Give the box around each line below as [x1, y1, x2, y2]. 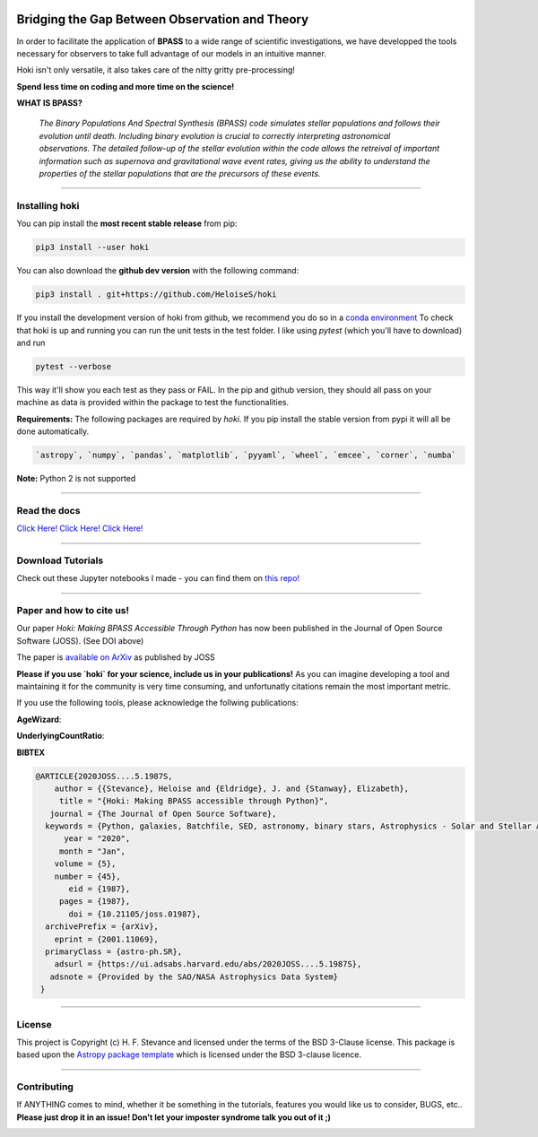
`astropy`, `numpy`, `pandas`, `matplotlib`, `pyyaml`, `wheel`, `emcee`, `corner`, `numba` [35, 450, 456, 461]
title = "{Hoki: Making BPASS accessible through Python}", [58, 796, 329, 806]
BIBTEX [16, 747, 45, 758]
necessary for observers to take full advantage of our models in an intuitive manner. [16, 48, 326, 58]
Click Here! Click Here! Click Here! [16, 523, 143, 534]
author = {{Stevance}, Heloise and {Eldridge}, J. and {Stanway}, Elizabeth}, [54, 783, 410, 794]
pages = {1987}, [58, 897, 131, 907]
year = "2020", [64, 834, 131, 844]
